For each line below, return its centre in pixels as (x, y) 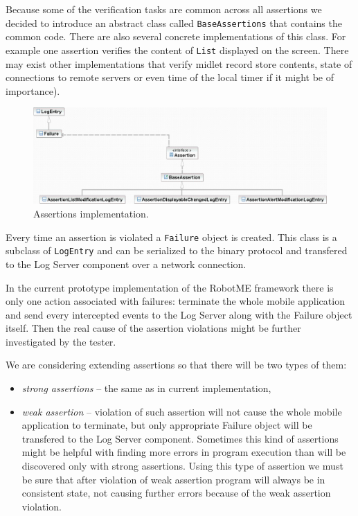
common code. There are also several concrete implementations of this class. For (176, 36)
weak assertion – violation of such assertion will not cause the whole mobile (182, 411)
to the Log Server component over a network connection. (126, 264)
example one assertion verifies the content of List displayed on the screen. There (177, 50)
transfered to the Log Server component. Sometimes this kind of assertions (180, 438)
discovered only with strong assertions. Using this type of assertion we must (182, 466)
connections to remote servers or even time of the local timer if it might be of (170, 77)
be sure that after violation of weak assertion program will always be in (173, 479)
